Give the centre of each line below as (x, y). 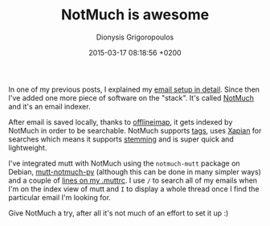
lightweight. (28, 147)
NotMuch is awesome (135, 15)
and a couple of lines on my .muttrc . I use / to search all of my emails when (133, 180)
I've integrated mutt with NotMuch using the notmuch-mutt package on (124, 163)
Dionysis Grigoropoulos (135, 37)
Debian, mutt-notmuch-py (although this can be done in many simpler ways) (135, 171)
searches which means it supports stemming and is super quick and (121, 139)
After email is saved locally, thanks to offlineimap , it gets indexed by (121, 121)
